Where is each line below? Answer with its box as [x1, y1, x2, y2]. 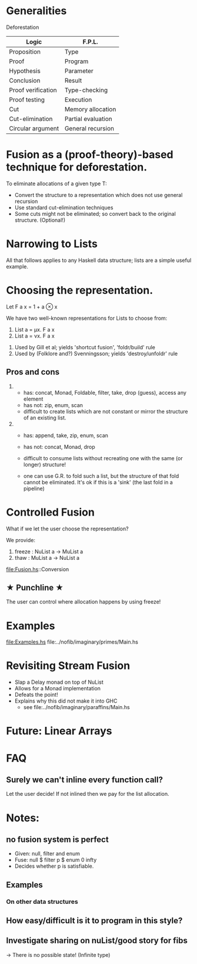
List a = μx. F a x [14, 326, 55, 333]
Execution [64, 96, 92, 104]
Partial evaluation [64, 114, 113, 123]
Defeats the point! [14, 691, 58, 699]
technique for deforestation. [6, 160, 148, 174]
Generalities [6, 4, 67, 18]
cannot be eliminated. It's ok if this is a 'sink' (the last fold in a [23, 478, 173, 486]
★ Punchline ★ [6, 582, 64, 592]
